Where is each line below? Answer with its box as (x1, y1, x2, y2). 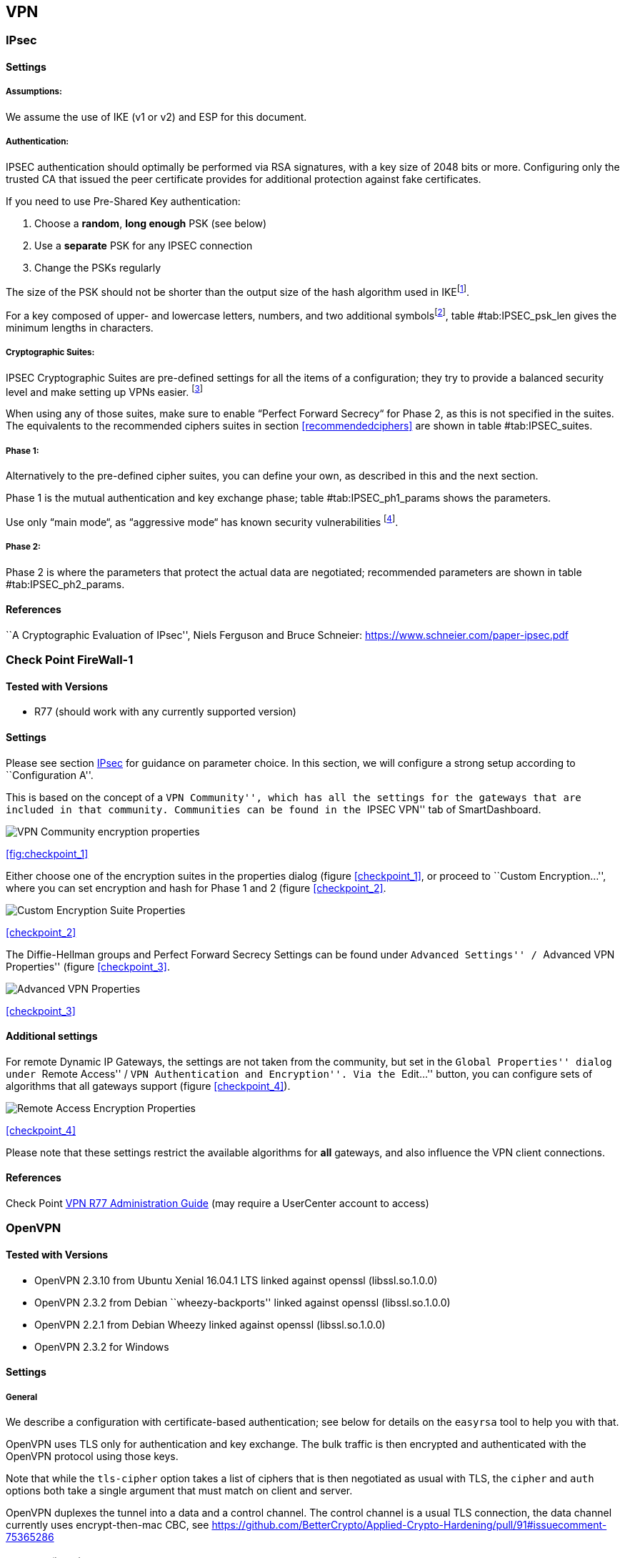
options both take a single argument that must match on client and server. (6, 1484, 353, 1497)
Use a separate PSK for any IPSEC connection (34, 239, 253, 252)
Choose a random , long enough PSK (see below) (34, 217, 267, 229)
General (6, 1391, 38, 1402)
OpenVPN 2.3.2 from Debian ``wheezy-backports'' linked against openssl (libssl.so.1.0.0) (34, 1296, 451, 1309)
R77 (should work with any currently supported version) (34, 705, 296, 718)
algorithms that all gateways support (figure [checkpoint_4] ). (6, 1079, 291, 1092)
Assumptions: (6, 86, 62, 97)
